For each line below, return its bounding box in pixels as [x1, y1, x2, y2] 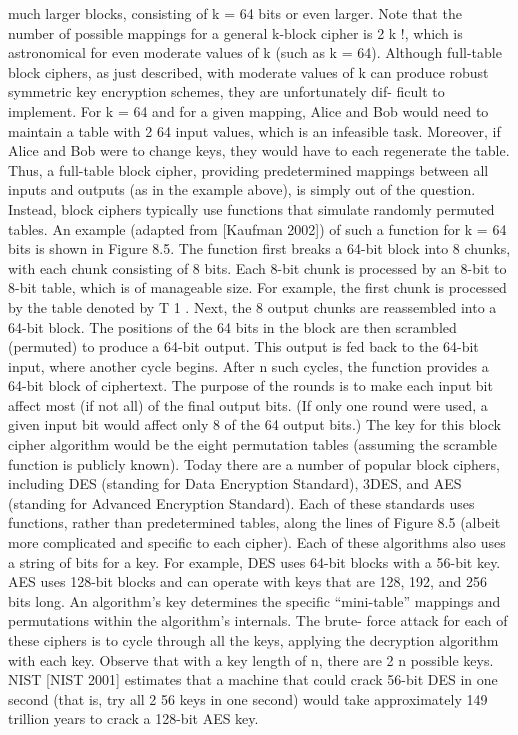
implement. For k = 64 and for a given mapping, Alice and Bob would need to [8, 100, 489, 121]
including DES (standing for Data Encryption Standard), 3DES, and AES [8, 473, 462, 494]
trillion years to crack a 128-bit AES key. [8, 708, 259, 729]
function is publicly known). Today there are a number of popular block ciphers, [8, 453, 500, 474]
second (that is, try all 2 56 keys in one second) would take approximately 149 [8, 688, 488, 709]
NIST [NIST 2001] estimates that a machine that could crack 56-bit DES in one [8, 669, 498, 690]
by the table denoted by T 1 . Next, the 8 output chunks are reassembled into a [8, 296, 497, 317]
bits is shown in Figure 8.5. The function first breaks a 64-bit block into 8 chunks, [8, 238, 511, 259]
